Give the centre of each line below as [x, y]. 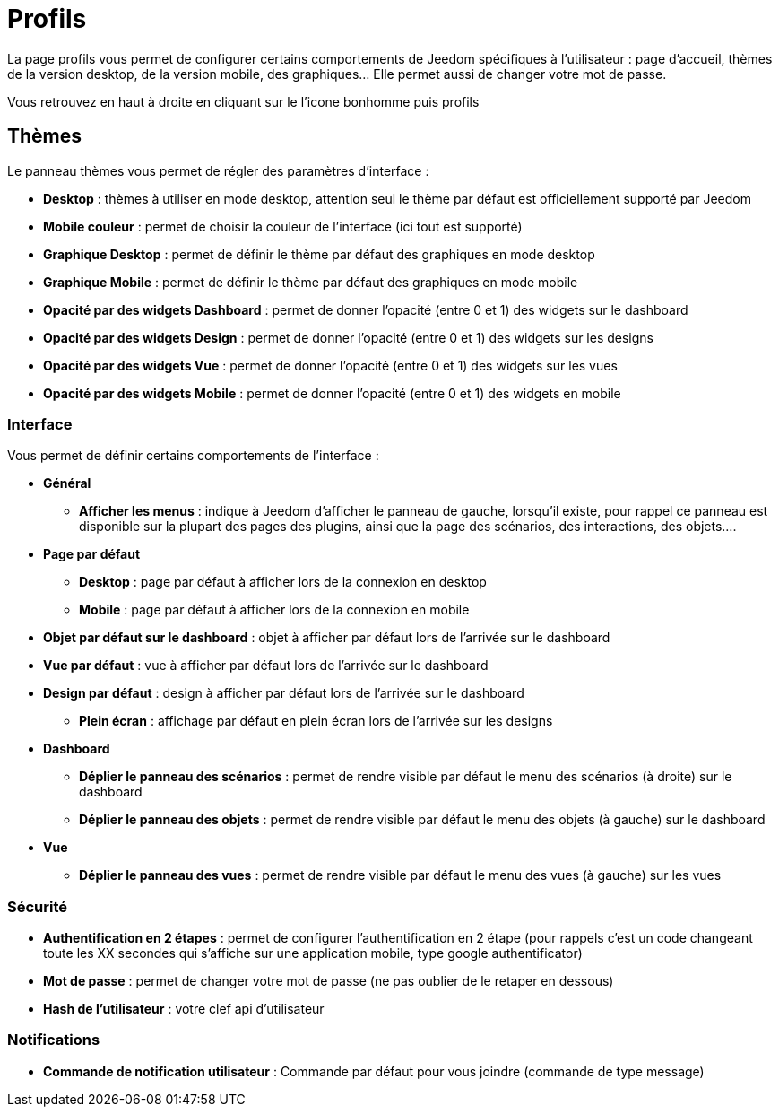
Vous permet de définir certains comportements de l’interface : [193, 456]
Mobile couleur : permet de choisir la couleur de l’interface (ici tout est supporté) [283, 226]
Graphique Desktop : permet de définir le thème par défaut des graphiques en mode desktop [319, 254]
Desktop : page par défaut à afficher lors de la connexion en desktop [283, 582]
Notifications [54, 1040]
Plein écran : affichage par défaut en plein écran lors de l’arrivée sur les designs [316, 721]
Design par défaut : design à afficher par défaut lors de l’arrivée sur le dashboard [284, 693]
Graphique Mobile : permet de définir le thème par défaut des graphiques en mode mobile [311, 282]
